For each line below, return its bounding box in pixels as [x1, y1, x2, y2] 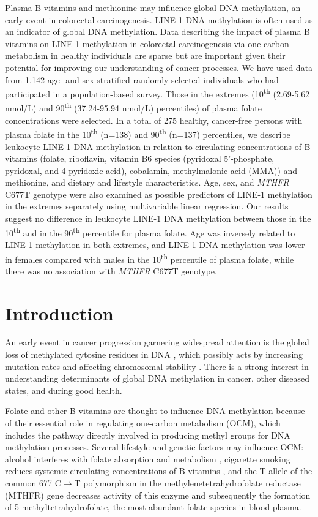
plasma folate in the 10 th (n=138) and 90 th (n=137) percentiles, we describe [5, 126, 290, 140]
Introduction [5, 300, 114, 325]
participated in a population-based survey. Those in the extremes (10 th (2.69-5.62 [5, 86, 310, 100]
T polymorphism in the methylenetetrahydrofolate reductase [74, 477, 301, 489]
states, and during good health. [5, 383, 122, 396]
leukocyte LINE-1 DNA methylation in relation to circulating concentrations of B [5, 140, 311, 153]
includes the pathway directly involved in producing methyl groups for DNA [5, 428, 290, 441]
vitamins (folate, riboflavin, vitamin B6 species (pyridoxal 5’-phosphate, [5, 152, 275, 165]
